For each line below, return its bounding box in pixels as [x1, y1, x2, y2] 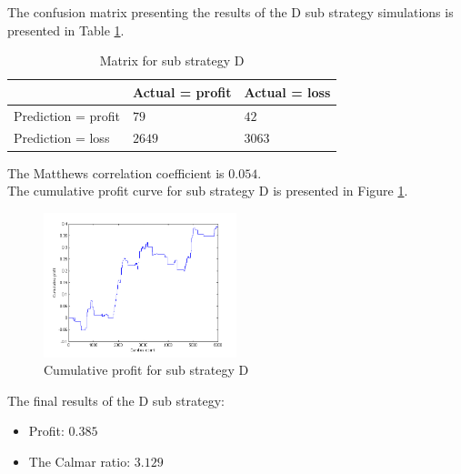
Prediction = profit [14, 106, 120, 125]
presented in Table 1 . [7, 20, 125, 39]
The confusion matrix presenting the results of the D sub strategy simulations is [7, 3, 454, 21]
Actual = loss [244, 82, 331, 101]
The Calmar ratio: [28, 451, 131, 470]
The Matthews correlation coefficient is [7, 163, 225, 182]
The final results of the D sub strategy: [7, 390, 225, 409]
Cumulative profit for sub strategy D [44, 360, 249, 379]
